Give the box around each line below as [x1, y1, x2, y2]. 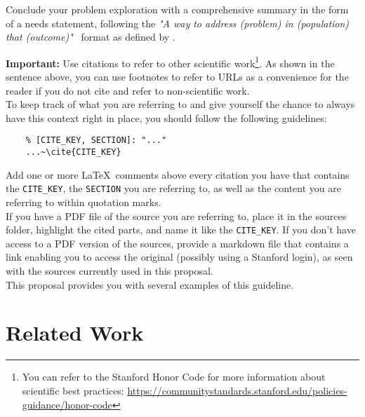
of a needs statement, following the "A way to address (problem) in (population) [6, 15, 350, 30]
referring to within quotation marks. [6, 194, 161, 209]
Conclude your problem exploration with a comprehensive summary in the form [6, 2, 349, 16]
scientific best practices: [22, 383, 124, 397]
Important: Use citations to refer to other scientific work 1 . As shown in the [6, 53, 335, 70]
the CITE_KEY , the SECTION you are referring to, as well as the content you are [6, 181, 341, 196]
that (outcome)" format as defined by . [6, 29, 175, 44]
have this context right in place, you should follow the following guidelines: [6, 110, 327, 125]
